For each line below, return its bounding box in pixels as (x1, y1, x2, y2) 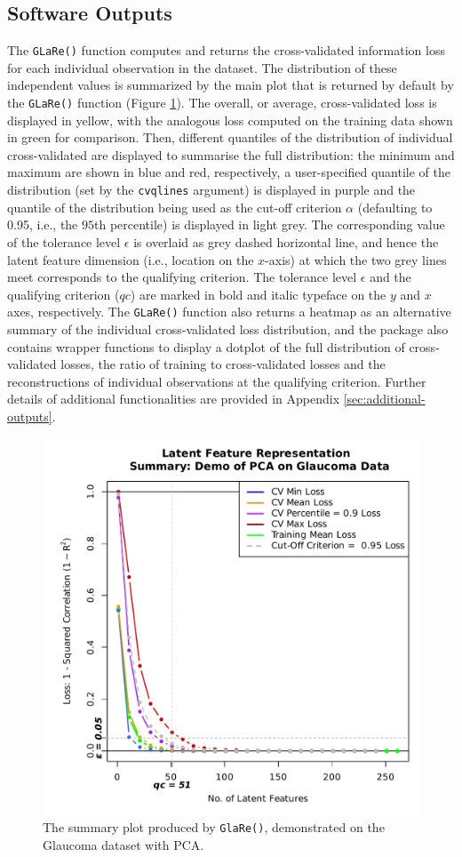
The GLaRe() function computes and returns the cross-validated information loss (7, 41, 445, 60)
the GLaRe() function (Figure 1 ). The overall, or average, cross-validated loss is (7, 93, 437, 112)
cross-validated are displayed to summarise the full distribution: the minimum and (7, 145, 455, 164)
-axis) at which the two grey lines (265, 250, 447, 268)
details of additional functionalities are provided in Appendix (7, 389, 340, 408)
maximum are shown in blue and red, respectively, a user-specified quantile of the (7, 163, 451, 181)
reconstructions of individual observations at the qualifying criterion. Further (7, 372, 426, 390)
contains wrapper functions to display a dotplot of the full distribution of (7, 337, 405, 356)
